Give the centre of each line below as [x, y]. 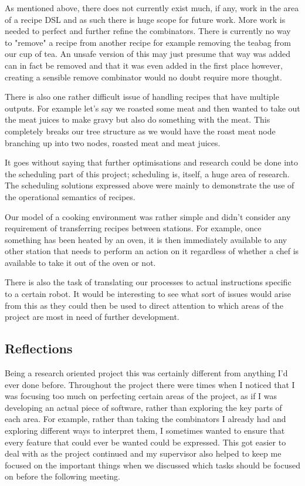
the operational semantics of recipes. [70, 196]
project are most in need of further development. [92, 317]
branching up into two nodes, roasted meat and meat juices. [113, 142]
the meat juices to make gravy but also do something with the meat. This [138, 119]
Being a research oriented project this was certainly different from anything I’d [146, 373]
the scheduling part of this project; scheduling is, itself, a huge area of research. [147, 173]
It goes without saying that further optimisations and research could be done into [151, 162]
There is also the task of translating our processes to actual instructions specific [148, 282]
